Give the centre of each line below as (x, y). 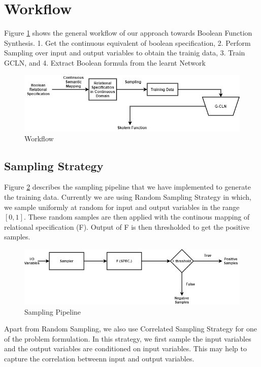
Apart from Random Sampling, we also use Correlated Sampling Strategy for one (130, 329)
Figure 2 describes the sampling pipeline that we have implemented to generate (127, 187)
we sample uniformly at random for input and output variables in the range (122, 207)
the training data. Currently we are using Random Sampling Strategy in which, (128, 197)
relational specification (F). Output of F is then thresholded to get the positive (127, 226)
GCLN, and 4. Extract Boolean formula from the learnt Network (105, 62)
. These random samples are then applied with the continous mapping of (137, 217)
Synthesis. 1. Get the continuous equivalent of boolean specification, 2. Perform (127, 42)
